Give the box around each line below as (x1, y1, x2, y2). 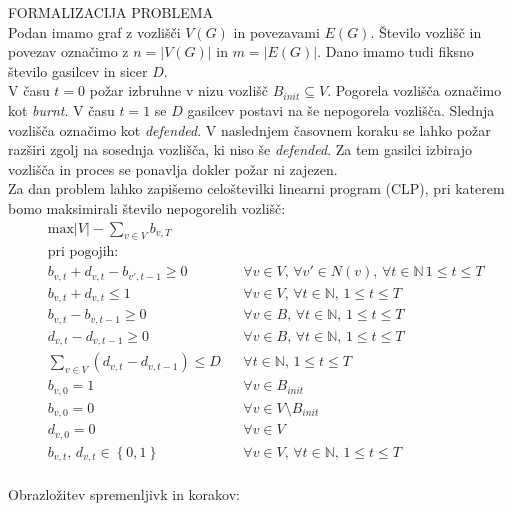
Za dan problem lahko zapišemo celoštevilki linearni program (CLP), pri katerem (8, 178, 505, 199)
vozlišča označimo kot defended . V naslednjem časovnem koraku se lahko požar (8, 119, 491, 140)
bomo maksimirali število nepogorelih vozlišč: (8, 197, 286, 218)
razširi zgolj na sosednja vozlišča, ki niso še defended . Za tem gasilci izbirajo (8, 139, 472, 160)
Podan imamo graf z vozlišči (8, 21, 181, 42)
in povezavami (233, 21, 320, 42)
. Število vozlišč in (370, 21, 482, 42)
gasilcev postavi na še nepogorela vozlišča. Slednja (187, 99, 495, 120)
